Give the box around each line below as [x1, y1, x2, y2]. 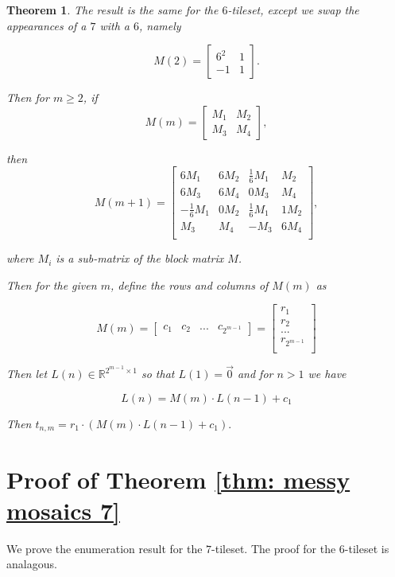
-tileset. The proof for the [211, 540, 336, 556]
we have [308, 365, 347, 382]
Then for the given [6, 276, 97, 293]
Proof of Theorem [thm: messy [6, 462, 350, 495]
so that [141, 365, 175, 382]
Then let [6, 365, 48, 382]
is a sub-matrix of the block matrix [56, 250, 224, 267]
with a [99, 17, 130, 33]
